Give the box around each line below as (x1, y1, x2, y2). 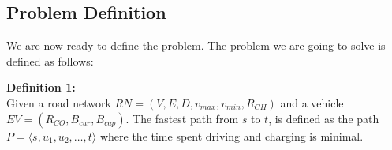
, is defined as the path (268, 110, 379, 126)
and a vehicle (280, 94, 344, 111)
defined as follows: (6, 52, 94, 69)
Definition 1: (6, 79, 76, 96)
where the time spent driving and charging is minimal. (99, 127, 364, 144)
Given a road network (6, 94, 111, 111)
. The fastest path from (125, 110, 239, 126)
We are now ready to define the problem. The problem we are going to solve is (6, 37, 386, 54)
